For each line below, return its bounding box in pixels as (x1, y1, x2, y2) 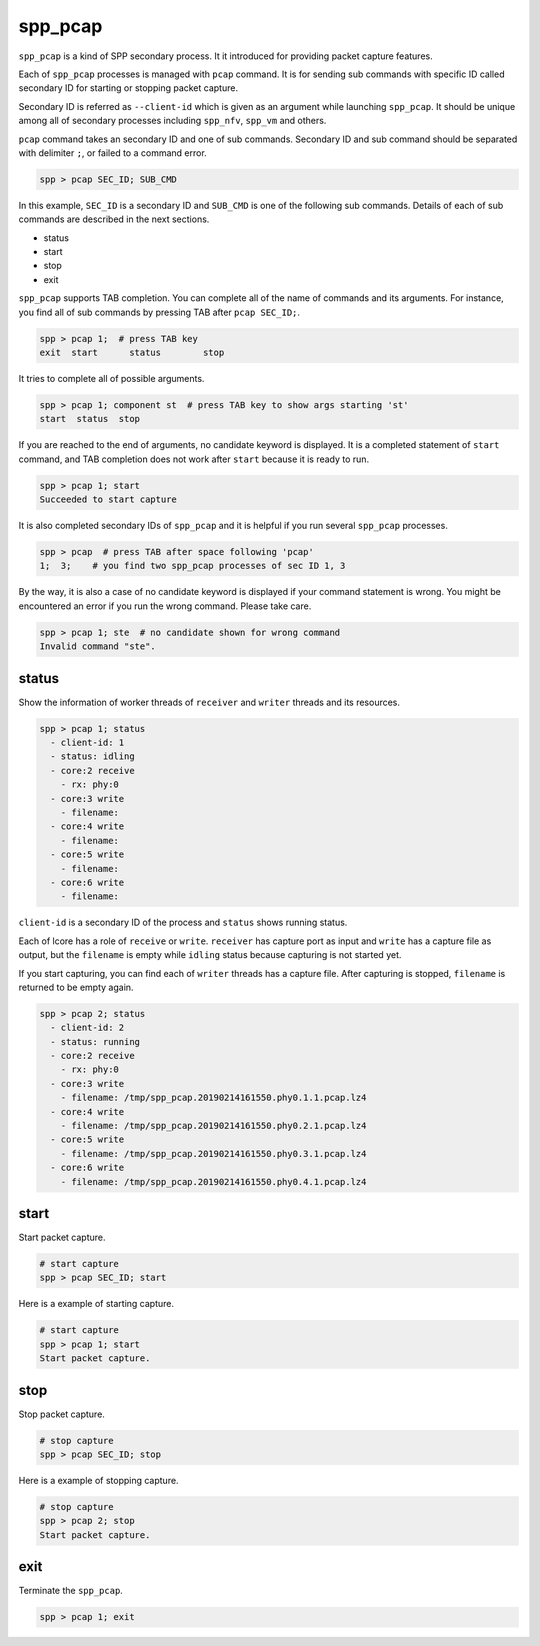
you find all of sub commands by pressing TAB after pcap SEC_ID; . (18, 306, 300, 318)
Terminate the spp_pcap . (18, 1585, 124, 1597)
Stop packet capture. (18, 1408, 105, 1420)
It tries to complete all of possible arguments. (18, 372, 205, 384)
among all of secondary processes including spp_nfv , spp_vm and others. (18, 115, 327, 127)
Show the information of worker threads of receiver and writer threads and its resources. (18, 696, 400, 708)
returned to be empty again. (18, 981, 134, 993)
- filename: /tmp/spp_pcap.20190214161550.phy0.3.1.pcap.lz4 (60, 1148, 367, 1159)
